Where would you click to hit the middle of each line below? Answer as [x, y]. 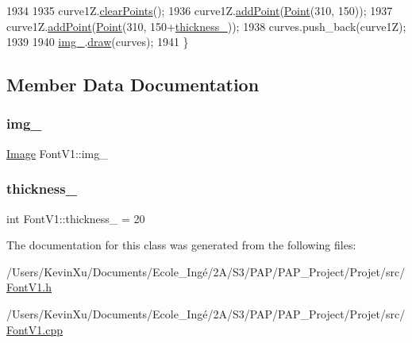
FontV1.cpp [35, 329]
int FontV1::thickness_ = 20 [76, 218]
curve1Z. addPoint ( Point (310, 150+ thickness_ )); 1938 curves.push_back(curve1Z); [206, 26]
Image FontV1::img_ [57, 153]
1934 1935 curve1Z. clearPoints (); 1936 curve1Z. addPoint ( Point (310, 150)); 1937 [200, 10]
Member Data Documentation [133, 85]
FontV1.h [29, 287]
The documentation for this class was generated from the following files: [181, 245]
